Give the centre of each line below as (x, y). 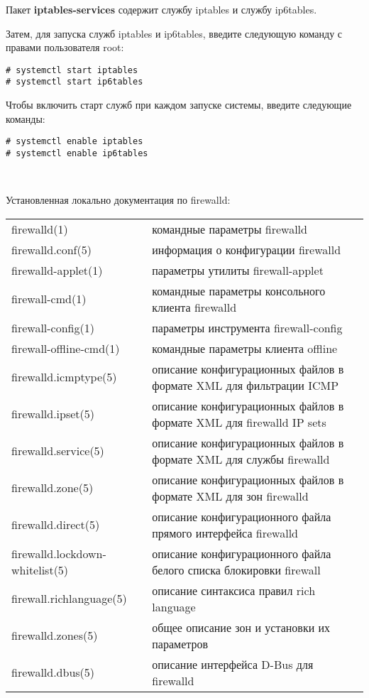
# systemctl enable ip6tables (77, 153)
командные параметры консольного (239, 290)
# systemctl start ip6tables (75, 82)
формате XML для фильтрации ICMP (246, 385)
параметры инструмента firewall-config (247, 327)
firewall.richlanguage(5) (69, 599)
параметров (180, 643)
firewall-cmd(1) (49, 299)
